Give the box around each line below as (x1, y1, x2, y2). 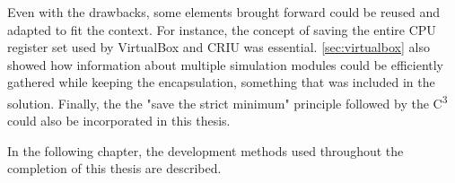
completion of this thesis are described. (7, 159, 222, 178)
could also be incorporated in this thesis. (7, 111, 231, 130)
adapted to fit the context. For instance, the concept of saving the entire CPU (7, 20, 436, 39)
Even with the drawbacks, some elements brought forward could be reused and (7, 3, 441, 21)
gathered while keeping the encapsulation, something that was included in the (7, 73, 435, 91)
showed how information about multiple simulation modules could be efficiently (7, 55, 444, 74)
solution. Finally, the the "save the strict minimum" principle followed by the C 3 (7, 91, 448, 112)
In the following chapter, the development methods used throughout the (7, 141, 404, 160)
